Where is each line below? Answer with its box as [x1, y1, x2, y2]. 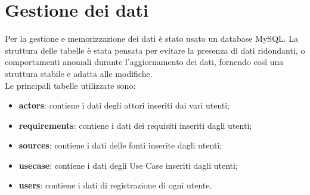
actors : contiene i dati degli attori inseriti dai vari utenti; [18, 99, 230, 112]
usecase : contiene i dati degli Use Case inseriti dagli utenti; [18, 159, 238, 171]
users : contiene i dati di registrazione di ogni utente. [18, 179, 212, 191]
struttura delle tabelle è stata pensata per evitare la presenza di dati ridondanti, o [5, 44, 305, 56]
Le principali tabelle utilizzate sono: [5, 79, 136, 91]
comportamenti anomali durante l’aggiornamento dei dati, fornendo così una [5, 55, 284, 68]
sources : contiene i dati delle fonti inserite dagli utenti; [18, 139, 222, 151]
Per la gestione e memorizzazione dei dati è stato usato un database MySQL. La [5, 32, 299, 45]
